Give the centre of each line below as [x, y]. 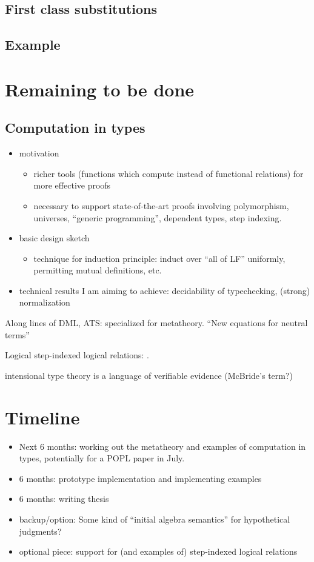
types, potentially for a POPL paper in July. [102, 458]
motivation [39, 153]
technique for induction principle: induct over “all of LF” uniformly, [159, 258]
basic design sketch [54, 238]
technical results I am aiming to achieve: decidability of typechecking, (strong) [165, 290]
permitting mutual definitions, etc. [98, 270]
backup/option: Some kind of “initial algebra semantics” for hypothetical [155, 519]
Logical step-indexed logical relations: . [77, 355]
